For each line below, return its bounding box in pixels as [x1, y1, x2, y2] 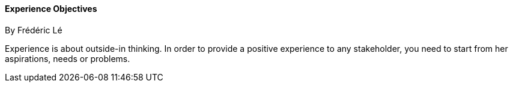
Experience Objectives [5, 4, 97, 14]
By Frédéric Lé [5, 24, 62, 35]
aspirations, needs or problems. [5, 53, 130, 64]
